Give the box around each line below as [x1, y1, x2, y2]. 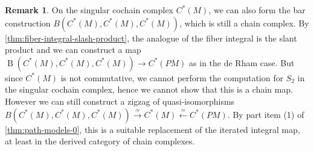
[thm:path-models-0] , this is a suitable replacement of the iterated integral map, [5, 123, 300, 135]
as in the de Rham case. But [189, 56, 295, 69]
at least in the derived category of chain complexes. [5, 135, 195, 147]
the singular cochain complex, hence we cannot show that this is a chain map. [5, 83, 293, 96]
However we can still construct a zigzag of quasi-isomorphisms [5, 94, 235, 107]
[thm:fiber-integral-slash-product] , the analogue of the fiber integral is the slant [5, 31, 297, 44]
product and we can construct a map [5, 43, 141, 56]
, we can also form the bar [208, 4, 306, 16]
